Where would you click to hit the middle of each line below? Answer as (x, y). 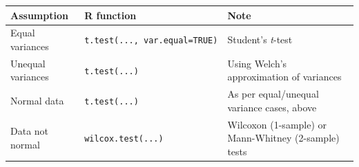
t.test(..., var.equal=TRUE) (151, 41)
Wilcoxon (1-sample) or (277, 124)
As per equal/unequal (273, 94)
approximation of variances (284, 77)
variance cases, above (272, 107)
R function (110, 15)
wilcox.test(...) (124, 139)
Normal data (37, 101)
